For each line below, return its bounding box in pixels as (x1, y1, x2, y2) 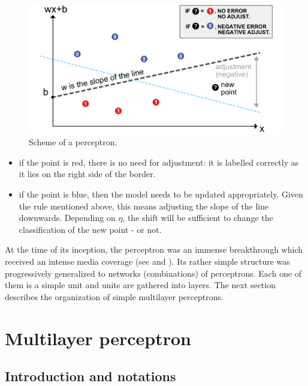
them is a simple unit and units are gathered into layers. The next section (5, 279, 276, 291)
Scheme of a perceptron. (29, 136, 117, 148)
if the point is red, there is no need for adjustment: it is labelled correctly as (19, 155, 299, 168)
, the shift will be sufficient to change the (122, 211, 273, 224)
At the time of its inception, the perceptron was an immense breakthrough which (5, 243, 303, 256)
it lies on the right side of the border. (19, 167, 156, 180)
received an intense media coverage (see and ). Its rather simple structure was (5, 255, 290, 268)
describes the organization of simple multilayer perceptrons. (5, 290, 224, 303)
